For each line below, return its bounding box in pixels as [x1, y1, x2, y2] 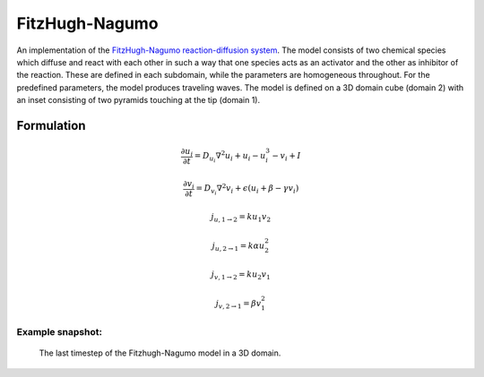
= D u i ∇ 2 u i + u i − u [194, 149, 266, 165]
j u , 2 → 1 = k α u [212, 240, 265, 253]
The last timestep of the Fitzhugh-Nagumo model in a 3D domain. [39, 347, 281, 358]
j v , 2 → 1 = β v [215, 298, 262, 311]
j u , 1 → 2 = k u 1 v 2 [211, 211, 272, 224]
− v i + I [272, 150, 301, 163]
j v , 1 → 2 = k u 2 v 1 [211, 270, 271, 281]
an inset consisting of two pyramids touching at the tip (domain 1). [16, 95, 260, 106]
